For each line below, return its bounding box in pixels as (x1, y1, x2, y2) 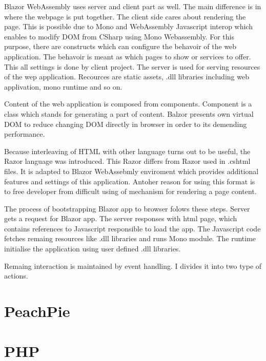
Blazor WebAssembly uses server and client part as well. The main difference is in (4, 1, 261, 11)
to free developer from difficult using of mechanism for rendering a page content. (4, 186, 257, 197)
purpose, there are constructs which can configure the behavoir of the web (4, 41, 237, 52)
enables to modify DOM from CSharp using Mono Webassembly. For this (4, 31, 234, 41)
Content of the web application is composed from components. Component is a (4, 98, 252, 109)
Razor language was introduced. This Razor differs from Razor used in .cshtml (4, 156, 251, 166)
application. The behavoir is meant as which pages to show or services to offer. (4, 51, 251, 61)
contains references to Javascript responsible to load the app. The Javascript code (4, 223, 261, 233)
